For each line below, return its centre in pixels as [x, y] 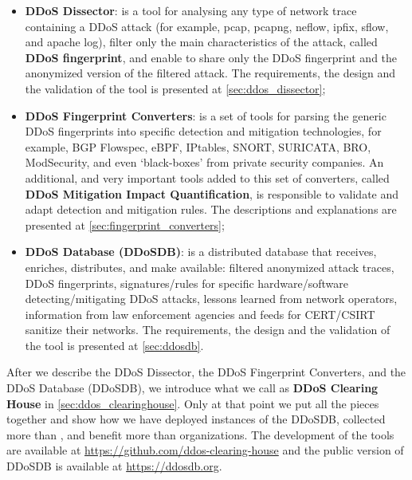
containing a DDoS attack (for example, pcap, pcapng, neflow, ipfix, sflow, [207, 26]
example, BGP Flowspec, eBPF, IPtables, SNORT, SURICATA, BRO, [198, 146]
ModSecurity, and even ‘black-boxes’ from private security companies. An [204, 162]
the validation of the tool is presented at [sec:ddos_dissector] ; [175, 88]
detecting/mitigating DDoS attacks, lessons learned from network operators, [211, 299]
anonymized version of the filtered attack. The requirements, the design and [210, 73]
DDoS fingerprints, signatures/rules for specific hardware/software [187, 283]
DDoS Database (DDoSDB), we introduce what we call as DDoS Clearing [192, 388]
